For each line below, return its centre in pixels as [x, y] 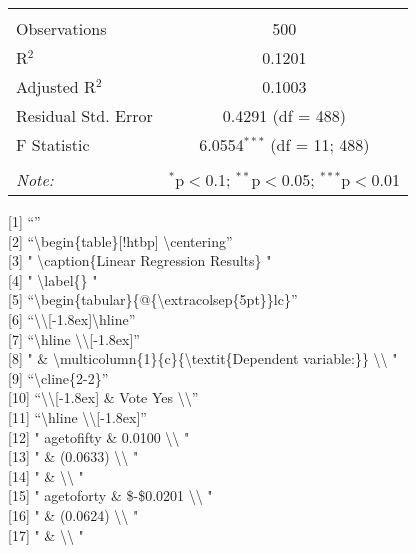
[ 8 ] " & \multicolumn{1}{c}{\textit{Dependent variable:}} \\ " [203, 358]
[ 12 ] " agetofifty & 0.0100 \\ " [99, 436]
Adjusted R [56, 86]
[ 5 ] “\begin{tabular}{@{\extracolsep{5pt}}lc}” [153, 299]
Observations [61, 28]
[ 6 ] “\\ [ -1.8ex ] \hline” [72, 318]
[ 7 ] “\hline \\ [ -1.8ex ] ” [74, 338]
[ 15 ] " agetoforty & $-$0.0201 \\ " [110, 495]
